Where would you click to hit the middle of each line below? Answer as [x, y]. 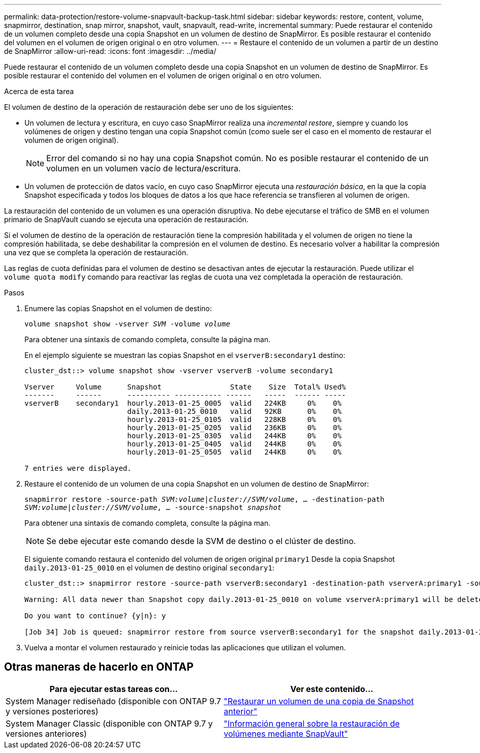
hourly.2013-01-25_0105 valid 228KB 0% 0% [234, 419]
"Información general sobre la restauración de [312, 723]
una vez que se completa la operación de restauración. [96, 252]
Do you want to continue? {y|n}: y [95, 616]
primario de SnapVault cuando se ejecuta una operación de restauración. [126, 219]
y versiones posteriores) [52, 711]
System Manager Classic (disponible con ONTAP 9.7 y [109, 723]
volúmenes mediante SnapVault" [286, 733]
